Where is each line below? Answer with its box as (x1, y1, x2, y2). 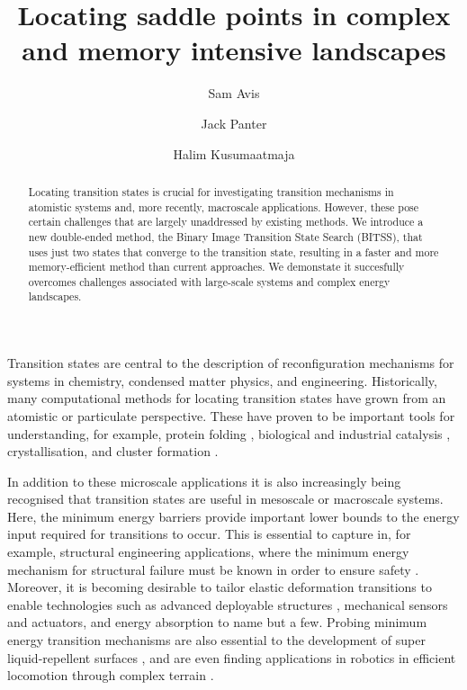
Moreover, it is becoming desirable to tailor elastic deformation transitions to (7, 578, 432, 596)
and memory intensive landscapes (22, 31, 446, 68)
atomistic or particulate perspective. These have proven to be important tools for (7, 406, 455, 425)
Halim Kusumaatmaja (173, 144, 295, 163)
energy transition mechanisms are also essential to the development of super (7, 631, 426, 650)
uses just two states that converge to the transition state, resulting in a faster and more (28, 244, 439, 259)
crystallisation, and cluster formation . (7, 442, 219, 461)
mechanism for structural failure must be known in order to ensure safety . (7, 560, 419, 578)
